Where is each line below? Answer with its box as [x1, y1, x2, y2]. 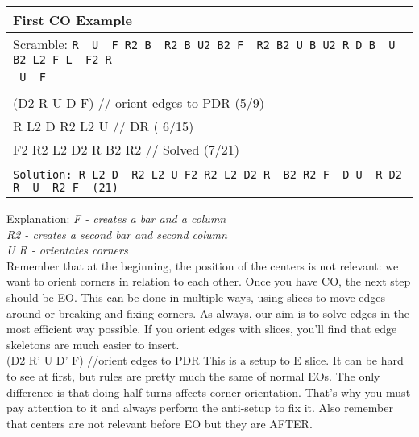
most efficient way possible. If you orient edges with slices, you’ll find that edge [6, 320, 397, 337]
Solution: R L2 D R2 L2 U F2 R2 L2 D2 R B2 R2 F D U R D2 [13, 168, 402, 181]
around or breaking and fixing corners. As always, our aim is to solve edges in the [6, 304, 410, 321]
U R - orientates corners [6, 241, 128, 258]
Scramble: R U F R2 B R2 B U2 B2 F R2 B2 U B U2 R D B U [13, 35, 396, 53]
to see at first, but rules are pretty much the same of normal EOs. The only [6, 367, 380, 384]
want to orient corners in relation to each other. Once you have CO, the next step [6, 273, 411, 290]
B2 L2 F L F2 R [13, 53, 112, 66]
